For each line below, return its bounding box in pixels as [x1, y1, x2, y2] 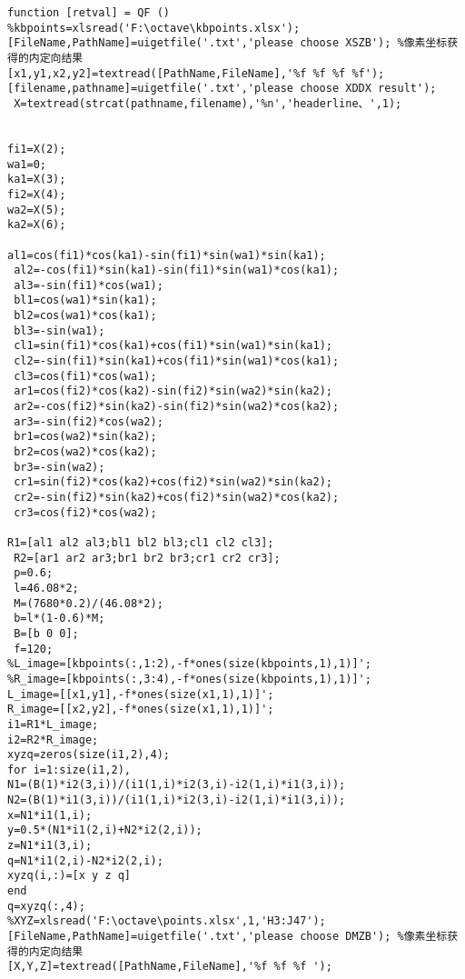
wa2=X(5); [7, 203, 66, 216]
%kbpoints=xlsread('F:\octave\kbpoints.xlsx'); [7, 21, 301, 35]
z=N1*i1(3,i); [7, 839, 93, 853]
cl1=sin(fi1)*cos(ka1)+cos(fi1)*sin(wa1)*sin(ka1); [14, 339, 332, 353]
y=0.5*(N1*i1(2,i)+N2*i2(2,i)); [7, 824, 203, 837]
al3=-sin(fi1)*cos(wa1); [14, 278, 163, 292]
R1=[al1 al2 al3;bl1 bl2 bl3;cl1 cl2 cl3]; [7, 535, 274, 549]
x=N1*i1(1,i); [7, 808, 93, 822]
